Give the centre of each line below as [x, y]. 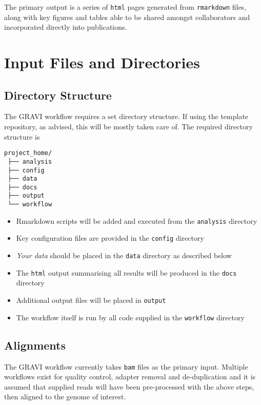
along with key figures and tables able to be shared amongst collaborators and [127, 17]
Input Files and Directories [102, 62]
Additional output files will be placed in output [91, 300]
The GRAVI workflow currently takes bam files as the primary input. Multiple [126, 366]
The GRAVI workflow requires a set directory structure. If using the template [126, 116]
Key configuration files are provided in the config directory [110, 238]
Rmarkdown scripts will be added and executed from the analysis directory [137, 220]
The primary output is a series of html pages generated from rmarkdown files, [125, 7]
